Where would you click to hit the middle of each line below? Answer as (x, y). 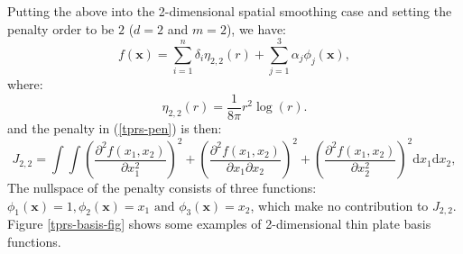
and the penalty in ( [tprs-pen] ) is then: (115, 127)
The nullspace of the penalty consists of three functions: (162, 188)
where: (25, 84)
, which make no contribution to (339, 205)
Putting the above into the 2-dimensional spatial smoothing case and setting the (230, 11)
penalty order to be (61, 28)
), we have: (256, 28)
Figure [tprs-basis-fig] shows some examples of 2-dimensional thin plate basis (219, 224)
